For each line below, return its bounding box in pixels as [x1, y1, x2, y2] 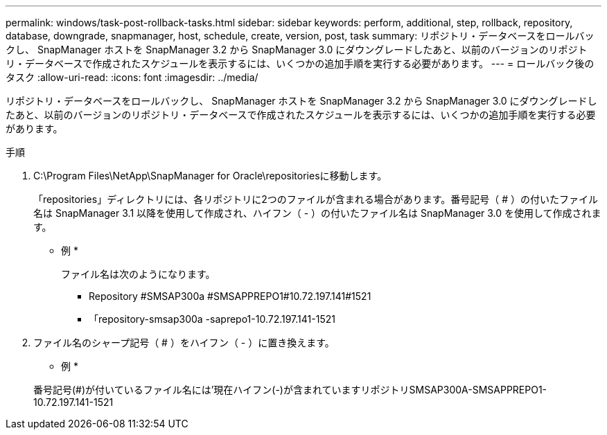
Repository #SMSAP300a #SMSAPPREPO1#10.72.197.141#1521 [89, 290, 371, 302]
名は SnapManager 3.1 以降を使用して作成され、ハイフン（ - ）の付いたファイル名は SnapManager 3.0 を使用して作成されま [33, 207, 601, 219]
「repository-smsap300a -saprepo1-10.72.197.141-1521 [89, 313, 335, 325]
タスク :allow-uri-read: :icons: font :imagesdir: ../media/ [6, 71, 258, 83]
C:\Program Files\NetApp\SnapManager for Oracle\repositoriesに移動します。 [33, 170, 387, 181]
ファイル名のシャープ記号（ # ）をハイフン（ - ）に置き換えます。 [33, 337, 335, 348]
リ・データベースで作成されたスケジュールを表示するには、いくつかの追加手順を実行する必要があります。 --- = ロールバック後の [6, 57, 595, 69]
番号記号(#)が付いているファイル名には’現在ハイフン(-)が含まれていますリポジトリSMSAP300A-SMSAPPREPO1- [33, 384, 547, 396]
